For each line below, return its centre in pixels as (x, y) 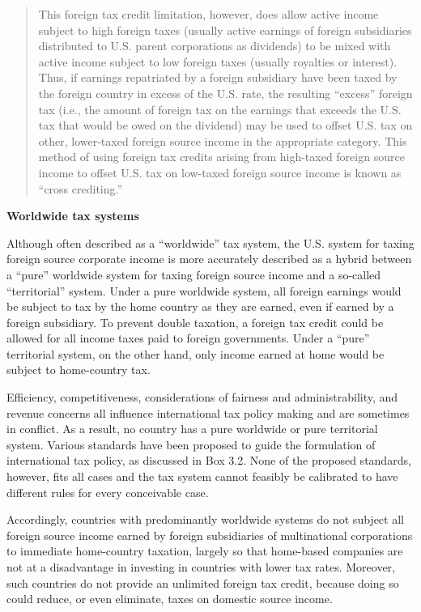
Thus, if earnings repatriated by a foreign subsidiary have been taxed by (218, 77)
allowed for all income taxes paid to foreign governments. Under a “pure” (188, 338)
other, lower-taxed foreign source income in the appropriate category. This (223, 140)
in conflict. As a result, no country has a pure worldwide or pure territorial (192, 429)
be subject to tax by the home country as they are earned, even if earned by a (200, 306)
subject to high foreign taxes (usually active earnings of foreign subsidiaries (225, 30)
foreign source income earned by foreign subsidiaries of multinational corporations (210, 535)
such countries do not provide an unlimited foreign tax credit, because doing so (203, 582)
